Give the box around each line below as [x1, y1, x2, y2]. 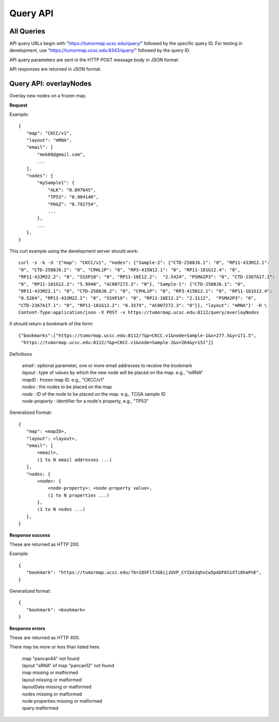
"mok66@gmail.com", [37, 151, 86, 157]
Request [9, 102, 28, 108]
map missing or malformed [22, 670, 79, 676]
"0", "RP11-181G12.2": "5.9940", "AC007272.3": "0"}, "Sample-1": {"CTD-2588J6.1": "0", [18, 281, 246, 287]
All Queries [9, 27, 46, 36]
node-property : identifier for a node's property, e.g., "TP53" [22, 398, 149, 404]
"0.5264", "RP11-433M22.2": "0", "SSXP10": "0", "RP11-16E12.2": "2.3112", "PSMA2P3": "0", [18, 295, 257, 301]
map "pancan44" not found [22, 655, 80, 662]
